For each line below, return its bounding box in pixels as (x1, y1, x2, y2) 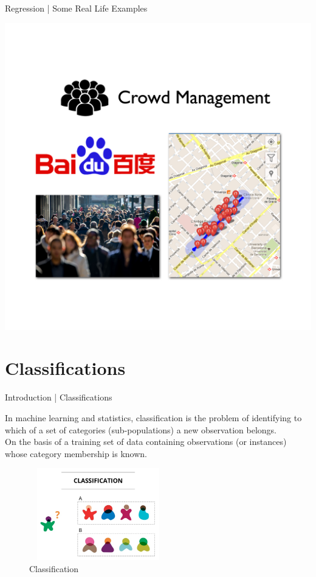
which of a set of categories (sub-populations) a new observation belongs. (5, 423, 276, 436)
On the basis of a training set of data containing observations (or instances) (5, 435, 287, 448)
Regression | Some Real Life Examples (5, 2, 148, 14)
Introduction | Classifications (5, 391, 112, 404)
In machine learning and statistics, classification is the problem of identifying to (5, 411, 302, 424)
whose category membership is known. (5, 447, 148, 460)
